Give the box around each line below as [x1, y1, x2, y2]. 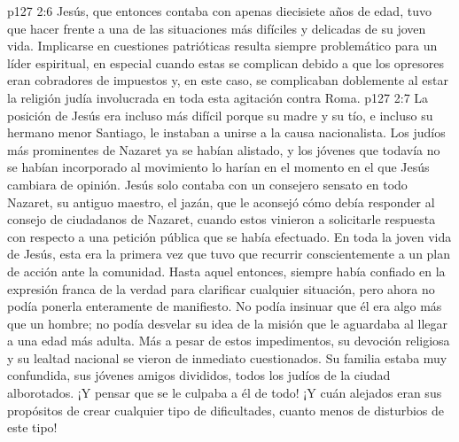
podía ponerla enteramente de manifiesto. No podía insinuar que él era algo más [7, 297, 442, 315]
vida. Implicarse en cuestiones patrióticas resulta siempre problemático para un [7, 36, 438, 55]
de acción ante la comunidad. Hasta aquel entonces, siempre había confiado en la [7, 261, 446, 280]
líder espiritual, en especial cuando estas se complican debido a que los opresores [7, 53, 445, 72]
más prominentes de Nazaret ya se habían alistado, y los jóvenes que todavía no [7, 140, 440, 159]
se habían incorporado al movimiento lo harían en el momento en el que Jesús [7, 158, 430, 176]
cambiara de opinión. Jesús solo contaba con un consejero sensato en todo [7, 174, 408, 193]
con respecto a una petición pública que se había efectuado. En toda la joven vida [7, 227, 452, 245]
